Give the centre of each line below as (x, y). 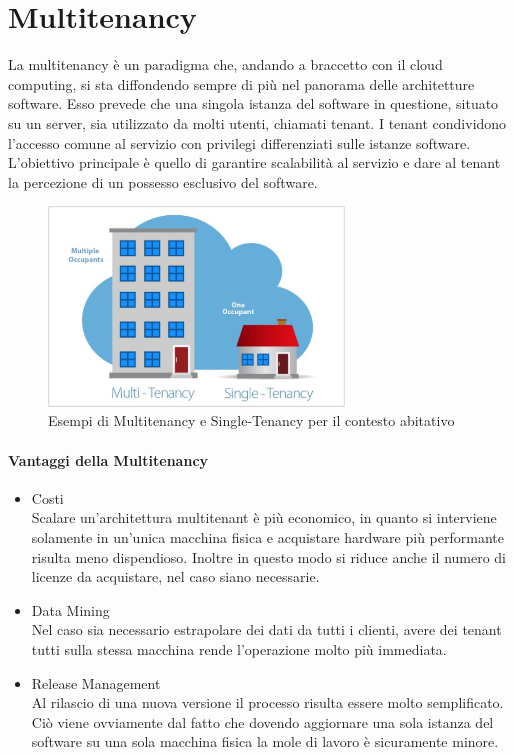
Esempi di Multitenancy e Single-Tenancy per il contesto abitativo (251, 420)
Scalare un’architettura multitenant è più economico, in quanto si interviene (264, 517)
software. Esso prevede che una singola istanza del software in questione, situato (253, 103)
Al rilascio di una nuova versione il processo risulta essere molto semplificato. (267, 702)
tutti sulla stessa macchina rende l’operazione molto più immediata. (239, 649)
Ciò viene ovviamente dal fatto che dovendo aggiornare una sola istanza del (262, 721)
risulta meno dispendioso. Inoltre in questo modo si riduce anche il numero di (269, 556)
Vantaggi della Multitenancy (108, 459)
